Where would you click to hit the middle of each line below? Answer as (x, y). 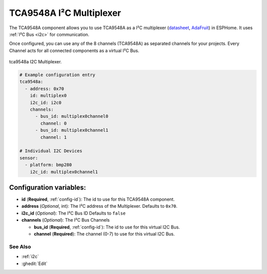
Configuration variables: (48, 187)
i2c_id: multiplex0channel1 (64, 172)
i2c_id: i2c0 (46, 102)
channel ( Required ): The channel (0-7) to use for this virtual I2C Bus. (104, 234)
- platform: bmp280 (48, 165)
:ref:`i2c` (30, 257)
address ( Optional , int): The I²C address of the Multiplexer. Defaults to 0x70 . (99, 206)
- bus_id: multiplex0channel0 (72, 116)
